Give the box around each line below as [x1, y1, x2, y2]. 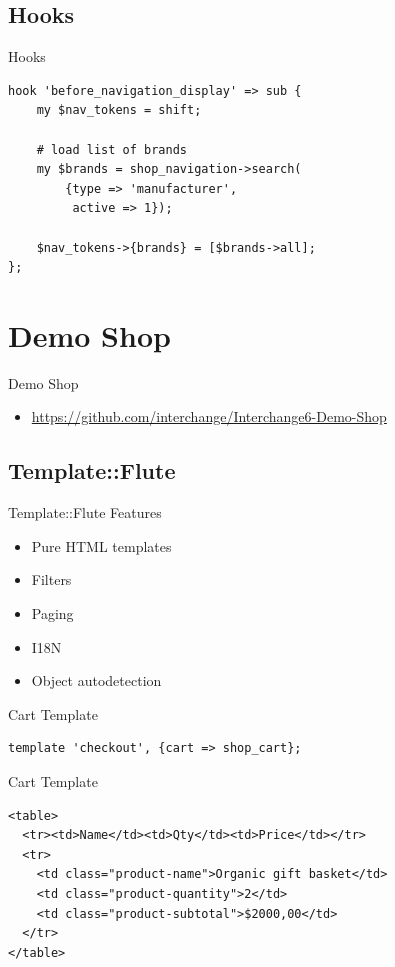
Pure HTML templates [31, 535, 172, 556]
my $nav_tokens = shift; [36, 103, 202, 118]
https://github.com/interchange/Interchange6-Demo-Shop [31, 406, 387, 427]
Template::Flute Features [8, 502, 162, 523]
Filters [31, 569, 72, 590]
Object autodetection [31, 670, 162, 691]
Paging [31, 603, 74, 624]
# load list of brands [36, 142, 187, 157]
